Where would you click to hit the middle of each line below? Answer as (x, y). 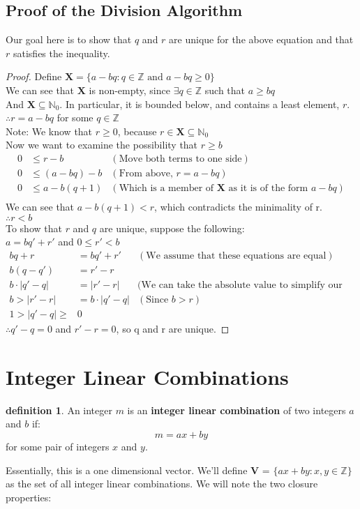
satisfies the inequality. (61, 53)
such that (225, 90)
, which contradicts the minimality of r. (238, 207)
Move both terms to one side (180, 159)
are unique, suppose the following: (172, 228)
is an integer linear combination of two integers (237, 410)
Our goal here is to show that (69, 39)
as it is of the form (268, 189)
